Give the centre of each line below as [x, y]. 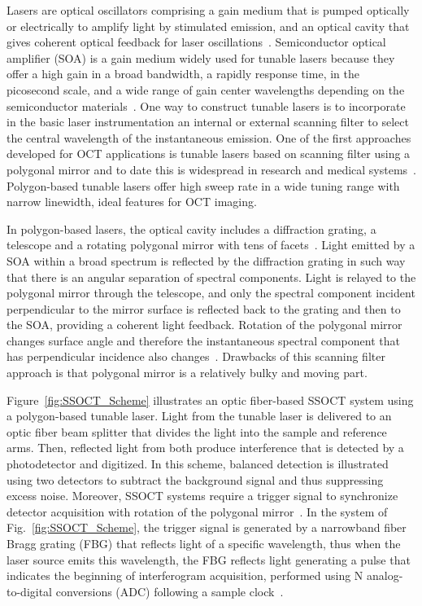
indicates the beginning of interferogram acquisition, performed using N [185, 575]
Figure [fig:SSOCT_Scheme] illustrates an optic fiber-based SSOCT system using [210, 400]
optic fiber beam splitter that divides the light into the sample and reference [197, 431]
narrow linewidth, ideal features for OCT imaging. [132, 202]
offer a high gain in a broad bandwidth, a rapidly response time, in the [183, 74]
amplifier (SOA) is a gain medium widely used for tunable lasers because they [201, 57]
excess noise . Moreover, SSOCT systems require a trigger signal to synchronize [202, 496]
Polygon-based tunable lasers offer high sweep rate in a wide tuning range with [203, 185]
